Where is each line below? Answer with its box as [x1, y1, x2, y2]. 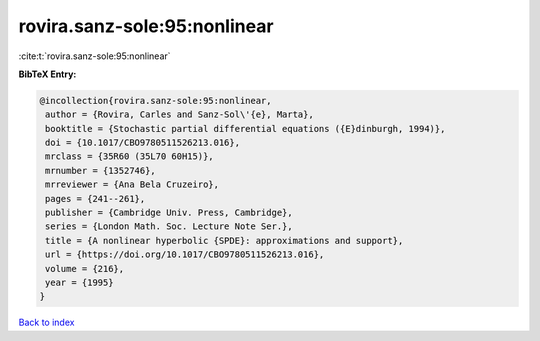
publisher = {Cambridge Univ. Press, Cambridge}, [45, 207, 294, 219]
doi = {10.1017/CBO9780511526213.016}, [45, 137, 240, 149]
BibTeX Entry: [18, 68, 77, 80]
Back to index [18, 316, 75, 329]
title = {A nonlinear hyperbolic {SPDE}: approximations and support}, [45, 235, 404, 246]
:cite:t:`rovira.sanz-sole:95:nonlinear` [18, 50, 171, 62]
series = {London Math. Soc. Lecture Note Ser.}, [45, 221, 294, 232]
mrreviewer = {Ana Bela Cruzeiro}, [45, 179, 220, 190]
